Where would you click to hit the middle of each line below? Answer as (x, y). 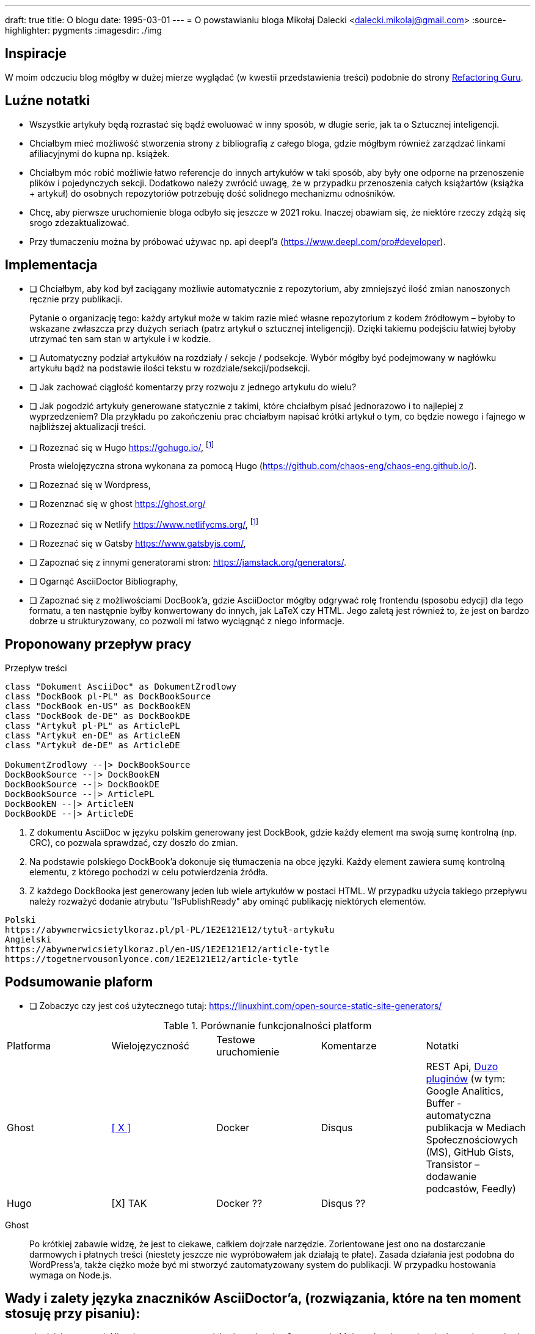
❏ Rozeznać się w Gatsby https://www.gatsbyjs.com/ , (138, 543)
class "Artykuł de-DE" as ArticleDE (93, 745)
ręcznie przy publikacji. (76, 299)
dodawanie (451, 1176)
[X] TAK (129, 1203)
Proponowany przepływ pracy (98, 644)
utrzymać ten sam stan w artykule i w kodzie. (120, 338)
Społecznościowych (472, 1139)
